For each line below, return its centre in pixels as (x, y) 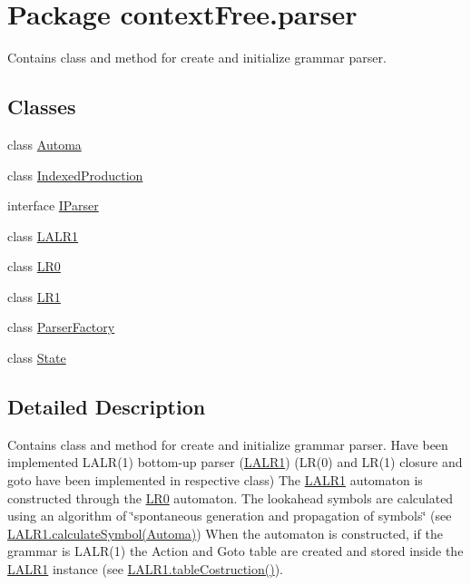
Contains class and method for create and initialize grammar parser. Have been (228, 444)
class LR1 (34, 296)
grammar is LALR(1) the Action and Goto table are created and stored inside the (235, 551)
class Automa (44, 144)
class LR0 (34, 266)
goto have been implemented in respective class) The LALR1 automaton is (215, 480)
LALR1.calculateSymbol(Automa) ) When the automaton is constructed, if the (225, 533)
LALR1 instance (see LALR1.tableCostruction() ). (145, 569)
